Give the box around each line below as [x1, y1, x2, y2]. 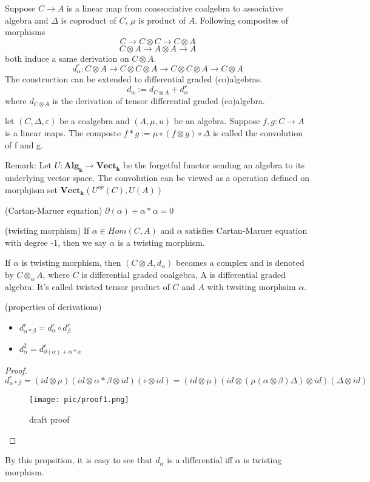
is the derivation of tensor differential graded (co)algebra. [52, 94, 265, 107]
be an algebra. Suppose [173, 114, 260, 127]
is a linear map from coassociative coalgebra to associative [66, 2, 283, 14]
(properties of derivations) [5, 300, 102, 313]
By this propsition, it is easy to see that [5, 454, 153, 466]
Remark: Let [5, 159, 52, 171]
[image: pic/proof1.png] [29, 395, 129, 404]
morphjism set [5, 183, 58, 196]
